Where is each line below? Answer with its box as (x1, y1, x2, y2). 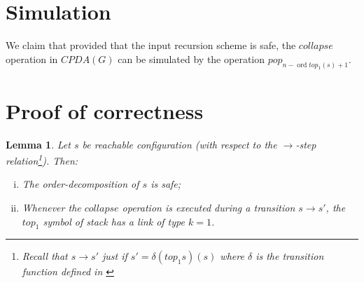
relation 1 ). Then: (6, 151, 78, 167)
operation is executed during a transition (122, 200, 295, 215)
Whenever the (22, 200, 81, 215)
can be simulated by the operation (118, 51, 265, 66)
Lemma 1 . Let (6, 137, 71, 151)
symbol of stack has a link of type (43, 214, 185, 228)
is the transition (255, 249, 324, 263)
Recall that (22, 249, 68, 263)
